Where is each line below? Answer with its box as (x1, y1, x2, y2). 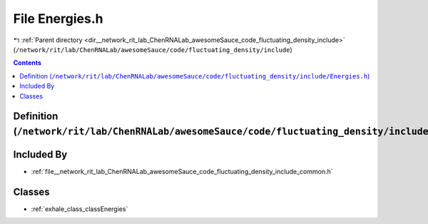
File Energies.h (13, 11, 103, 26)
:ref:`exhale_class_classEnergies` (31, 204, 128, 213)
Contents (13, 58, 42, 67)
